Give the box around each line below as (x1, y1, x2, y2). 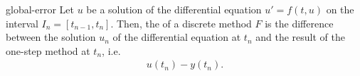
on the (326, 2, 354, 16)
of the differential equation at (112, 30, 241, 44)
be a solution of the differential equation (86, 2, 262, 16)
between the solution (6, 30, 96, 44)
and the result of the (255, 30, 345, 44)
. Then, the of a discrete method (110, 15, 252, 30)
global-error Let (6, 2, 74, 16)
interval (6, 15, 38, 30)
